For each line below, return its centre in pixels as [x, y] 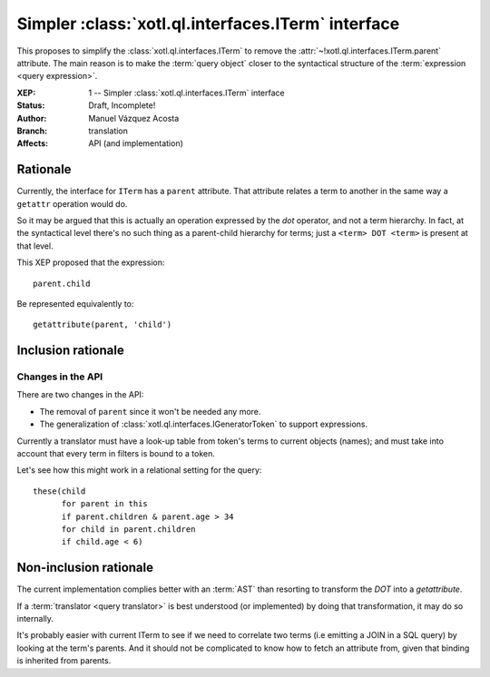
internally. [35, 619]
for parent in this [105, 504]
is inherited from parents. [64, 661]
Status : [31, 105]
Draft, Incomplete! [122, 105]
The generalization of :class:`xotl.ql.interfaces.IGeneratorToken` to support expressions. [204, 424]
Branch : [32, 131]
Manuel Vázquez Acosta [134, 118]
